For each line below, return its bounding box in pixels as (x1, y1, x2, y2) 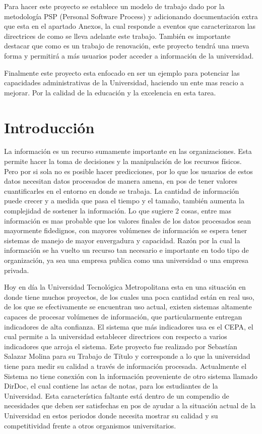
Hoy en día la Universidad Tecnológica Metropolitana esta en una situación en (4, 282, 246, 292)
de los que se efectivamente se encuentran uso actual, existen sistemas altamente (4, 301, 252, 312)
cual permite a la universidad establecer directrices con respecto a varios (4, 331, 227, 342)
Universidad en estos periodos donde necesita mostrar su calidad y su (4, 410, 218, 420)
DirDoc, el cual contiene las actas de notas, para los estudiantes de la (4, 381, 218, 391)
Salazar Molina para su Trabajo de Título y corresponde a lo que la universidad (4, 351, 250, 361)
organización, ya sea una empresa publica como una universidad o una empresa (4, 255, 249, 265)
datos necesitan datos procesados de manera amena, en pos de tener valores (4, 176, 238, 186)
